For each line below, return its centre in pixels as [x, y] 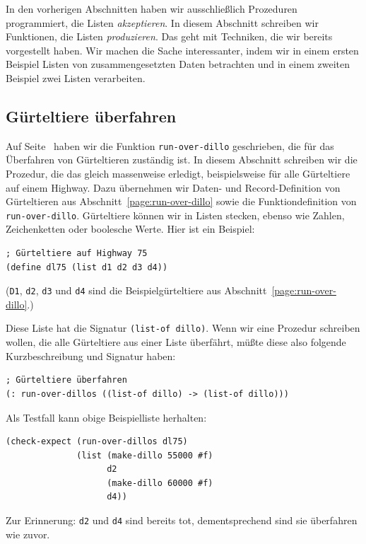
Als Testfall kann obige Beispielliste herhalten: [106, 417]
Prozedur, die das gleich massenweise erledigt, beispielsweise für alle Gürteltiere [178, 174]
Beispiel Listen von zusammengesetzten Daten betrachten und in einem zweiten [178, 64]
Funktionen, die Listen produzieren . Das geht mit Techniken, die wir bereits [169, 36]
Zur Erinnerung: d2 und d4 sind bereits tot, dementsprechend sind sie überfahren [182, 520]
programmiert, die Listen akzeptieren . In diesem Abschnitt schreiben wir [162, 22]
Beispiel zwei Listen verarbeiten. [76, 77]
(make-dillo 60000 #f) [160, 483]
